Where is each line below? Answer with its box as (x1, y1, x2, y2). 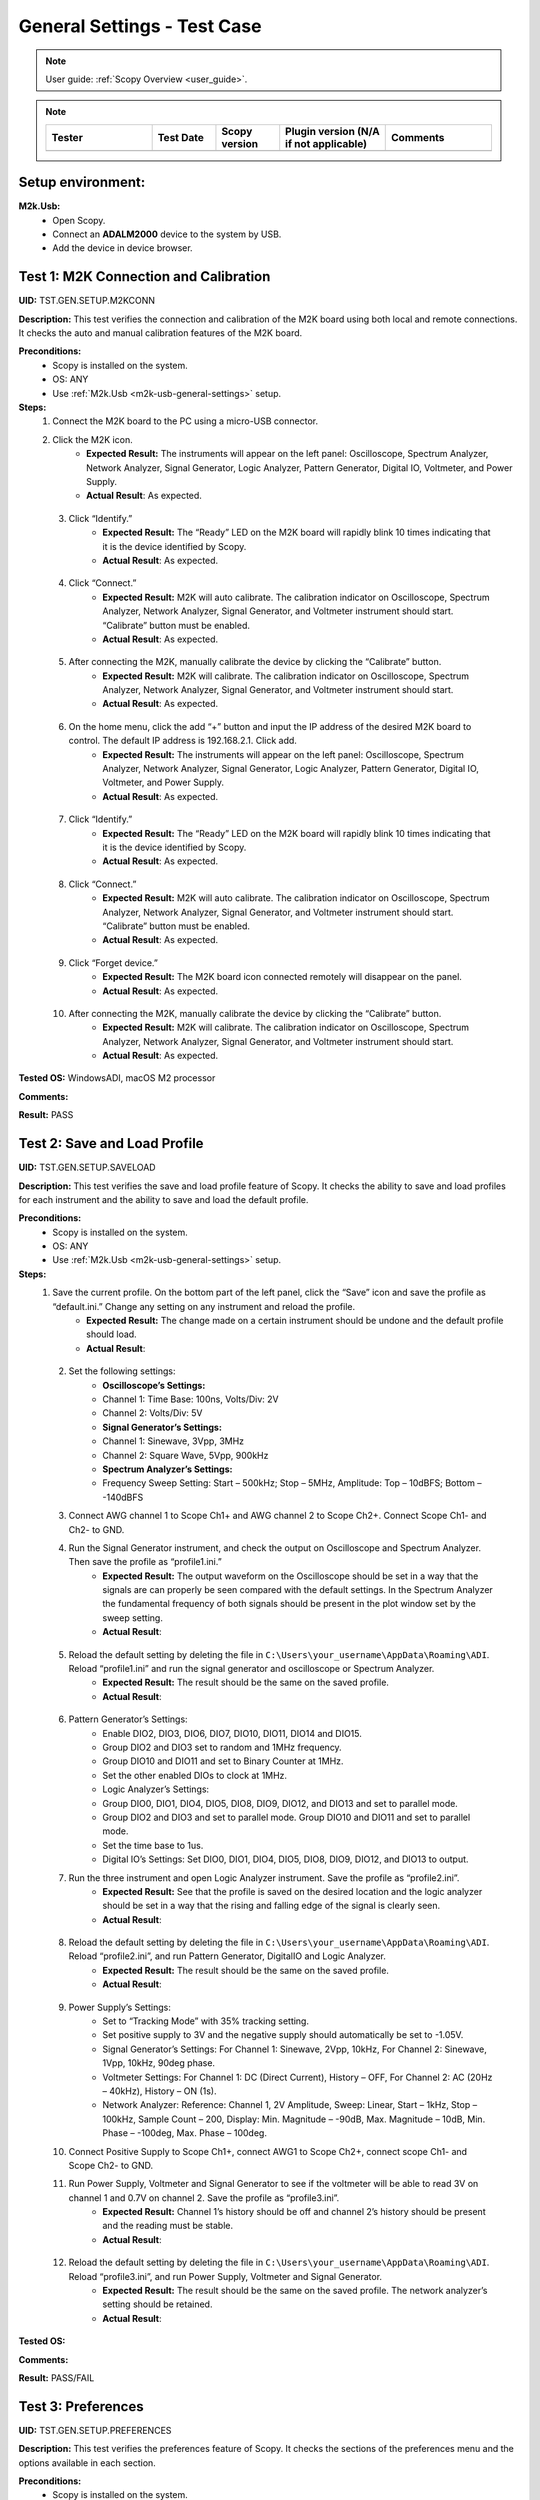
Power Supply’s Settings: (68, 2001, 172, 2013)
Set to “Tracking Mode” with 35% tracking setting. (102, 2015, 310, 2027)
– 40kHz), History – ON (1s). (102, 2085, 217, 2097)
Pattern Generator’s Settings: (68, 1713, 189, 1725)
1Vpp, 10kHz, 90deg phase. (102, 2057, 215, 2069)
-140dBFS (102, 1491, 144, 1503)
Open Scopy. (52, 214, 106, 226)
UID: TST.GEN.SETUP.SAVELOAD (18, 1161, 156, 1174)
